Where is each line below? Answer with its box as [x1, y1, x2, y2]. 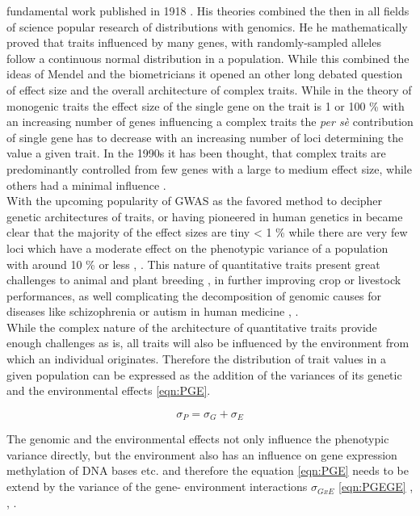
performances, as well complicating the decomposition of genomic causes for [6, 287, 382, 304]
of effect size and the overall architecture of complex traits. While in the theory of [6, 81, 412, 98]
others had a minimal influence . [6, 176, 166, 193]
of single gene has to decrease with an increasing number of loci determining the [6, 128, 404, 145]
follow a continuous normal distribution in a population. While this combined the [6, 49, 409, 66]
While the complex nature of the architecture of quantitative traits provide [6, 318, 377, 335]
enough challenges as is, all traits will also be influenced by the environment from [6, 334, 409, 351]
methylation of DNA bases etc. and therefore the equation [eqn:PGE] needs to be [6, 462, 409, 479]
